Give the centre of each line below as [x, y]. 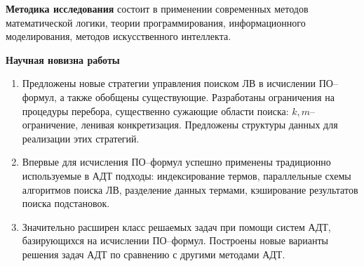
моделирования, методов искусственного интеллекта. [119, 36]
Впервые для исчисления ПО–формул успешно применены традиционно [176, 162]
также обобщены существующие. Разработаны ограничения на [201, 97]
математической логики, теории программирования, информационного [156, 22]
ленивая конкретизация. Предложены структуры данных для [209, 125]
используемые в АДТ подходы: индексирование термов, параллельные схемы [187, 175]
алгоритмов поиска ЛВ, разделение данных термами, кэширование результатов [190, 189]
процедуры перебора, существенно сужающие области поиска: [155, 111]
